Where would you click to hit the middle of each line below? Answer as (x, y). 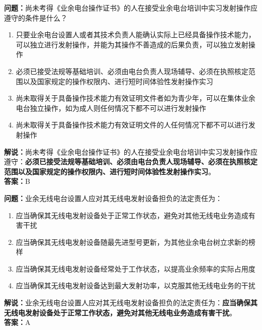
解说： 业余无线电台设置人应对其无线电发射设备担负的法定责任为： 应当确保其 (131, 303)
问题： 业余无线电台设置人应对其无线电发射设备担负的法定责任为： (113, 198)
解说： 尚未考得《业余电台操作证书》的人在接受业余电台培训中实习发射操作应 (131, 151)
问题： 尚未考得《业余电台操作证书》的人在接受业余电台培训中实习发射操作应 (131, 8)
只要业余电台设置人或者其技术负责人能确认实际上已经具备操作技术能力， (136, 35)
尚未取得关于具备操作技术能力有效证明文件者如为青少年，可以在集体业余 (136, 98)
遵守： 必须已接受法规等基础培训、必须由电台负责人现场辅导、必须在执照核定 (131, 161)
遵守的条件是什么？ (36, 17)
